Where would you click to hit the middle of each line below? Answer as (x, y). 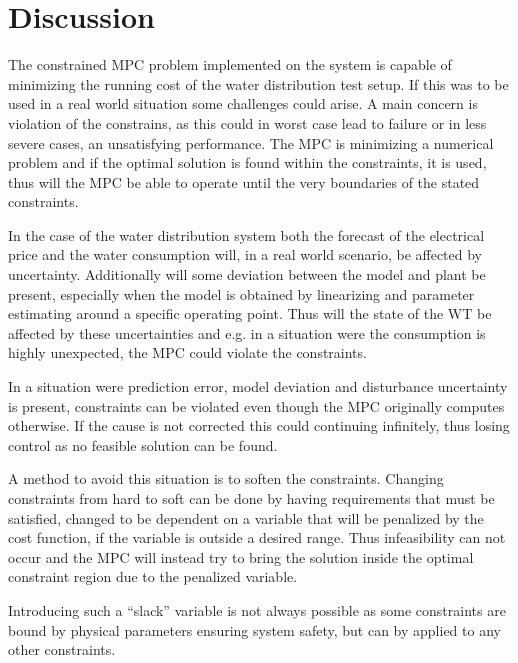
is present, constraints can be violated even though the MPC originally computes (256, 405)
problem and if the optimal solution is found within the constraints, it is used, (247, 162)
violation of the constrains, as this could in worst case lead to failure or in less (247, 122)
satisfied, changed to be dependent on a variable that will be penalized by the (246, 517)
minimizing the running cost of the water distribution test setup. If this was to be (258, 83)
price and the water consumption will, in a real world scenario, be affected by (245, 254)
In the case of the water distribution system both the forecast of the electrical (246, 234)
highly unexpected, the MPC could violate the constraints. (187, 352)
